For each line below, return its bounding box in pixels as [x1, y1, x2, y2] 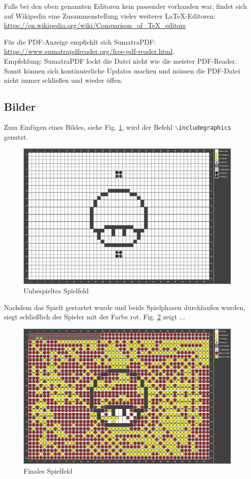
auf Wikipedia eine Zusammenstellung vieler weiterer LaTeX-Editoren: [4, 10, 216, 21]
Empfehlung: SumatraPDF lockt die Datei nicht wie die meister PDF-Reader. [4, 55, 237, 66]
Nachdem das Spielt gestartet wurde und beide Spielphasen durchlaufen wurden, [4, 302, 246, 312]
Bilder [4, 99, 36, 114]
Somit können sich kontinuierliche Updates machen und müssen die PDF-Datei [4, 65, 240, 75]
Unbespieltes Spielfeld [23, 286, 89, 296]
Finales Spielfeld [23, 466, 72, 476]
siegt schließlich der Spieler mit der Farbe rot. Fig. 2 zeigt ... [4, 311, 185, 322]
